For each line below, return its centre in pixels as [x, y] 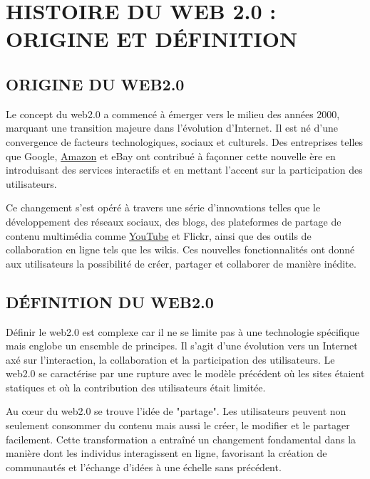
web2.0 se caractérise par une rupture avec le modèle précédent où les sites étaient [185, 373]
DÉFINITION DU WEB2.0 [110, 301]
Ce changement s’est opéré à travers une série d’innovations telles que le [163, 207]
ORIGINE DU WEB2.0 [95, 84]
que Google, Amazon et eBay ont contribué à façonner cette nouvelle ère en [171, 156]
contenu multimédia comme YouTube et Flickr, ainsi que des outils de [159, 235]
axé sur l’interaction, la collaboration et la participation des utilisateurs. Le [170, 359]
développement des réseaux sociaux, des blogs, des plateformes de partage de [174, 221]
